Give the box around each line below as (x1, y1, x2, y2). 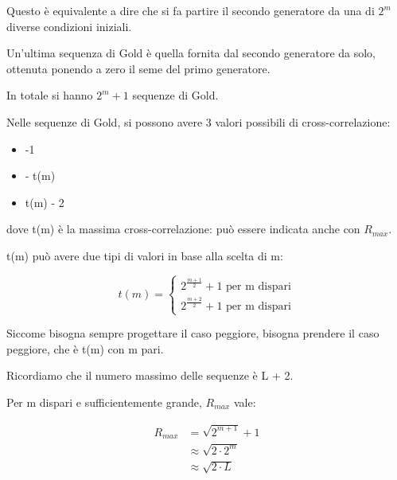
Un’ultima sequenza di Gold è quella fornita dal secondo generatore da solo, (6, 45, 376, 61)
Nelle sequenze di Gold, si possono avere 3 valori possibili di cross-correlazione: (6, 113, 391, 130)
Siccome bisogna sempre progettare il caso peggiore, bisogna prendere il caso (6, 325, 379, 341)
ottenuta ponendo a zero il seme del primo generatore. (6, 60, 271, 76)
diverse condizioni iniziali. (6, 18, 132, 34)
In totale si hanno (6, 87, 93, 103)
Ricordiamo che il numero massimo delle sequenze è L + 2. (6, 367, 294, 384)
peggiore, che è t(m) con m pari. (6, 340, 164, 357)
